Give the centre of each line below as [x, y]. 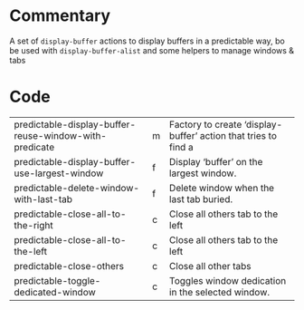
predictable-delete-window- [77, 188]
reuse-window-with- [60, 135]
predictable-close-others [69, 266]
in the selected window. [219, 292]
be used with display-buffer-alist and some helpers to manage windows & [152, 50]
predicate [34, 147]
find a [181, 147]
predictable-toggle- [57, 280]
